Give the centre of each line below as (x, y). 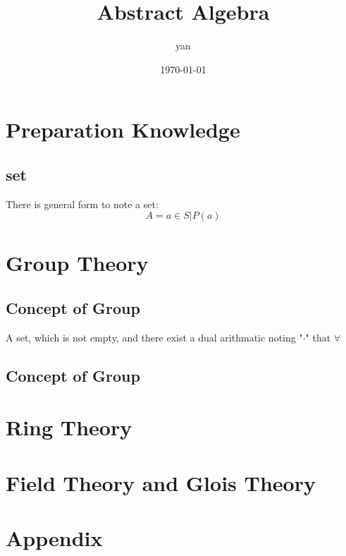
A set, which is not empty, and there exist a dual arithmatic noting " (154, 337)
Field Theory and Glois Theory (161, 482)
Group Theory (77, 263)
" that (318, 337)
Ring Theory (69, 427)
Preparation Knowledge (123, 129)
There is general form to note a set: (82, 204)
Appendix (54, 538)
